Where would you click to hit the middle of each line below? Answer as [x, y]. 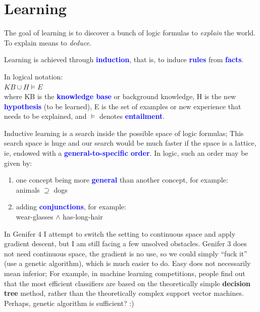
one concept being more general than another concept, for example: [122, 180]
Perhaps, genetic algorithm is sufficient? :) [69, 303]
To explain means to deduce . [48, 42]
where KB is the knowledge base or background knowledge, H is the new [120, 96]
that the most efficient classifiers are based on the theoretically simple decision [127, 283]
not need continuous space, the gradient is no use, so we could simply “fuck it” [126, 253]
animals [28, 189]
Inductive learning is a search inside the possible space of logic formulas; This [124, 133]
